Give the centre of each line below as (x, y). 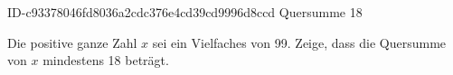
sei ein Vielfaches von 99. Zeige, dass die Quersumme (299, 42)
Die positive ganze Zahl (72, 42)
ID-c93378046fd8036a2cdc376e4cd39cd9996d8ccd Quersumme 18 (185, 12)
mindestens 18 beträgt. (106, 60)
